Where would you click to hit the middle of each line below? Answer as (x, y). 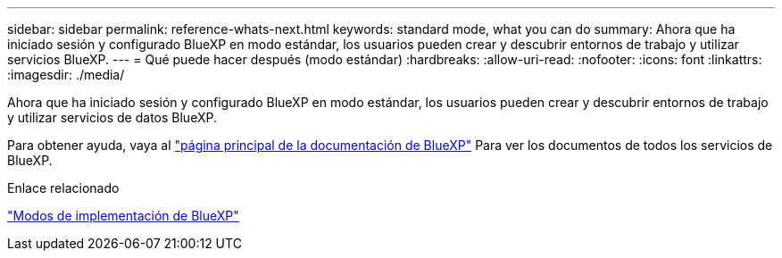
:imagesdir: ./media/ (66, 75)
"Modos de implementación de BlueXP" (123, 216)
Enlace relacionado (63, 188)
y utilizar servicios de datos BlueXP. (112, 117)
